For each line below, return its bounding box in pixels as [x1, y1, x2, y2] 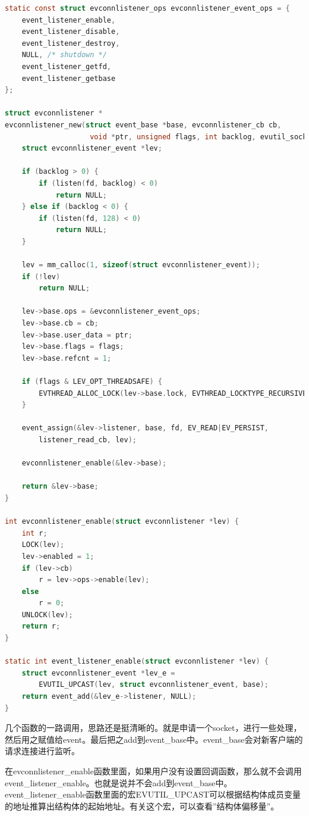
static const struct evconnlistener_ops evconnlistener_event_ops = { [5, 4, 290, 12]
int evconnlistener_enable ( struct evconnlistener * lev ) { [5, 517, 239, 526]
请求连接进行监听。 [5, 745, 80, 757]
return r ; [21, 622, 61, 631]
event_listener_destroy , [21, 39, 120, 48]
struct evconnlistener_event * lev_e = [21, 668, 175, 677]
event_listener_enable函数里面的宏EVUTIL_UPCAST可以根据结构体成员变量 [5, 788, 301, 801]
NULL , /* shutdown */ [21, 51, 107, 60]
